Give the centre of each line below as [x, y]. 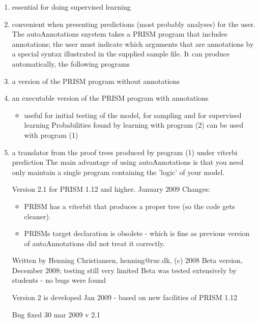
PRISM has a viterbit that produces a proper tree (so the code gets [129, 206]
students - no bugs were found [59, 280]
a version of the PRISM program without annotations [96, 81]
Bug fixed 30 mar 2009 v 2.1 [56, 314]
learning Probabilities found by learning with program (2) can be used [134, 125]
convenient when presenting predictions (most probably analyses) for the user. [134, 24]
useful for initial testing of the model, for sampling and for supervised [133, 115]
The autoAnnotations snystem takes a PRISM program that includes [120, 34]
